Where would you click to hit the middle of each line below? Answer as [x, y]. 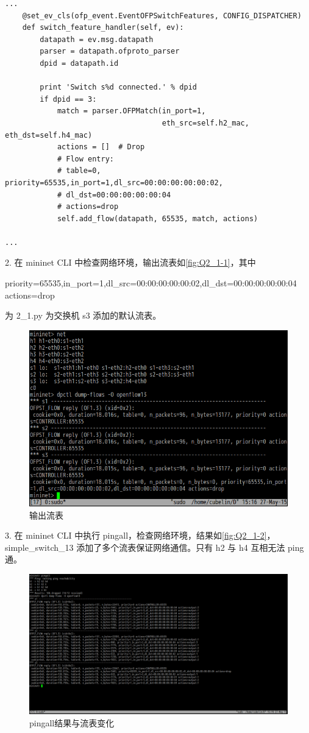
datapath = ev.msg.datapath [97, 39]
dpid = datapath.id [79, 63]
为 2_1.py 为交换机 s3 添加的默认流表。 [83, 315]
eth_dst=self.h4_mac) [49, 135]
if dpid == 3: [68, 99]
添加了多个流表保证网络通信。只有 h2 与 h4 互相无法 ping [190, 547]
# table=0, [79, 171]
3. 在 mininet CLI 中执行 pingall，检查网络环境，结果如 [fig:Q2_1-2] [136, 535]
